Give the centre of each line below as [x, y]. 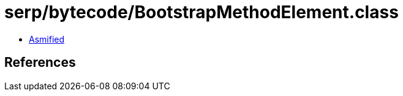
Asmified [47, 39]
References [40, 63]
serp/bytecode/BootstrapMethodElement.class [201, 12]
